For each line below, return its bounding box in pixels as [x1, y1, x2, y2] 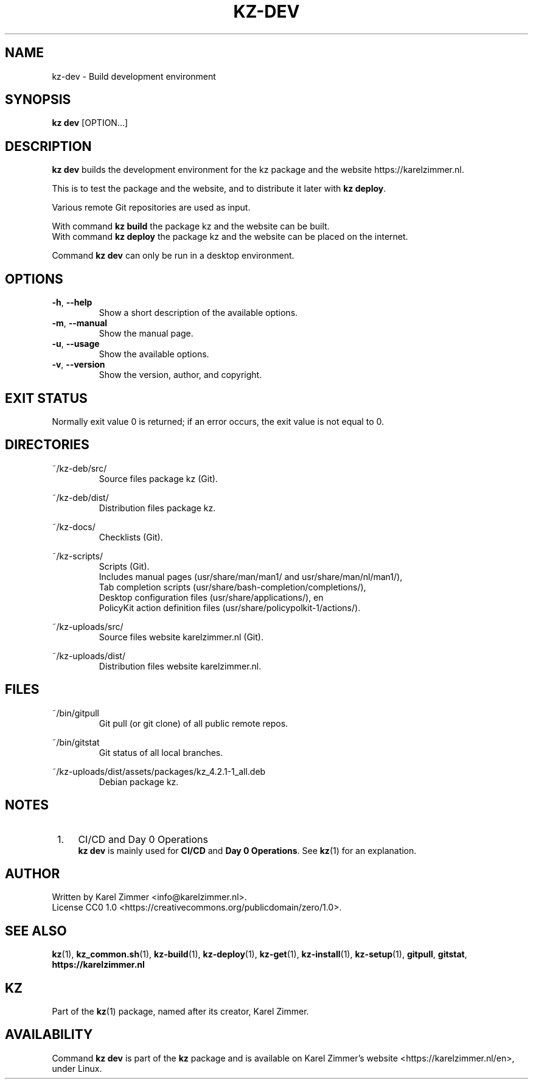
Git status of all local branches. [99, 747, 223, 758]
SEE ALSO [5, 923, 67, 939]
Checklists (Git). [99, 531, 163, 542]
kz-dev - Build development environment [52, 71, 216, 82]
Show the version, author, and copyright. [99, 369, 262, 380]
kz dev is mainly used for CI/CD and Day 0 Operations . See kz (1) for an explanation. [78, 845, 417, 856]
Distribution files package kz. [99, 502, 216, 513]
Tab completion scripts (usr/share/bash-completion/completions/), [99, 581, 366, 592]
